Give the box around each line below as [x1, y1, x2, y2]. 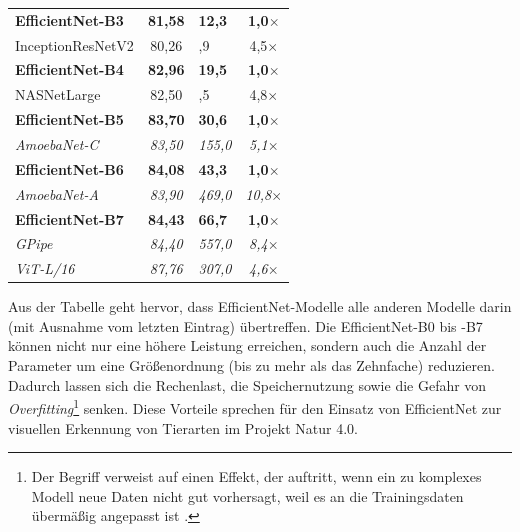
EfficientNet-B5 [15, 109, 124, 130]
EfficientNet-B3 [15, 9, 124, 30]
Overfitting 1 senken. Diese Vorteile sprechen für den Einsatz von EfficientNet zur [8, 395, 502, 418]
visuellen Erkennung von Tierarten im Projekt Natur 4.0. [8, 417, 358, 438]
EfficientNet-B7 [15, 208, 124, 229]
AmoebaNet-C [15, 133, 99, 154]
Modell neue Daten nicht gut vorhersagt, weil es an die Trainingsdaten [31, 485, 464, 506]
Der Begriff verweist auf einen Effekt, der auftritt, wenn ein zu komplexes [31, 466, 482, 487]
